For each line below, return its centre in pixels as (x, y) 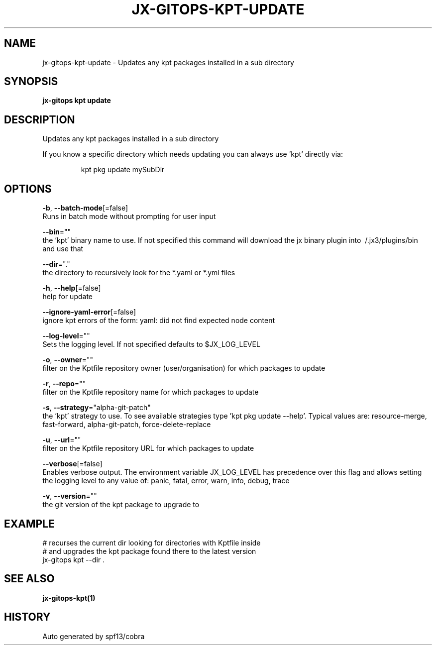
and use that (63, 249)
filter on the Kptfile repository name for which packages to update (151, 392)
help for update (67, 297)
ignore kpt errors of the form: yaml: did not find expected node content (159, 321)
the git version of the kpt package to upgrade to (121, 505)
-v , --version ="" (70, 496)
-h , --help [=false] (72, 288)
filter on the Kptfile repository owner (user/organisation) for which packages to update (184, 368)
